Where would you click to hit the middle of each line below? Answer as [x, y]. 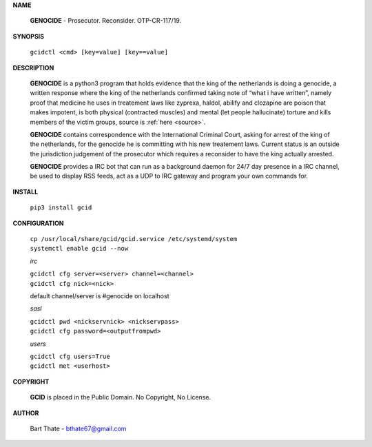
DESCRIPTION [33, 67]
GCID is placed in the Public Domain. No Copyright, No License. [121, 397]
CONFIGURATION [38, 223]
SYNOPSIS [29, 36]
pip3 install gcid [61, 208]
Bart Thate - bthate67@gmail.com [78, 428]
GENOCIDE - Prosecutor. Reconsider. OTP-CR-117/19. [106, 21]
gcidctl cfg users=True [70, 356]
